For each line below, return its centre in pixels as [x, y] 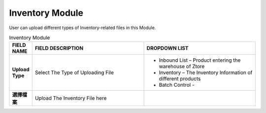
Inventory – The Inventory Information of [206, 73]
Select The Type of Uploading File [74, 73]
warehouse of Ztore [182, 67]
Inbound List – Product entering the [200, 60]
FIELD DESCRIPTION [59, 48]
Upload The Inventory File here [71, 98]
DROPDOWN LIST [167, 48]
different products [180, 79]
